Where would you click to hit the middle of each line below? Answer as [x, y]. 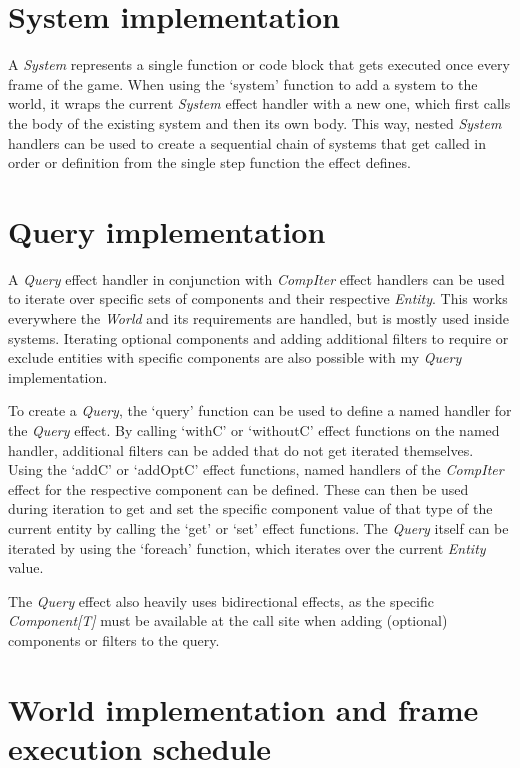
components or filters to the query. [114, 639]
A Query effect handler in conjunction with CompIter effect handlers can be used [256, 278]
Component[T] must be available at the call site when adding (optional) [228, 620]
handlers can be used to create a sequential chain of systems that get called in [247, 142]
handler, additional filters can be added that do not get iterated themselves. [241, 449]
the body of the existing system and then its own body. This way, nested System [255, 122]
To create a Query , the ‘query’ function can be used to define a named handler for [260, 410]
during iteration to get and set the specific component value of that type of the [250, 508]
